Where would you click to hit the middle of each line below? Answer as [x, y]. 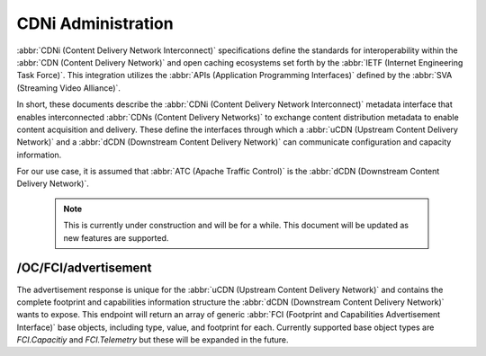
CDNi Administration [95, 23]
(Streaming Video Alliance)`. [69, 88]
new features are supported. [116, 237]
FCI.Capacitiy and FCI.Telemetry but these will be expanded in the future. [153, 340]
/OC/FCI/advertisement [84, 268]
